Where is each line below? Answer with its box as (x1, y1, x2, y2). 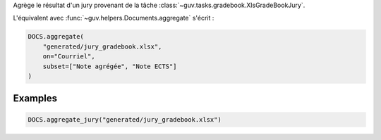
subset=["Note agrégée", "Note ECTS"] (42, 62, 177, 70)
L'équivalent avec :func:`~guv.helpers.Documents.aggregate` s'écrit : (13, 14, 214, 23)
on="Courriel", (42, 53, 95, 61)
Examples (13, 92, 58, 105)
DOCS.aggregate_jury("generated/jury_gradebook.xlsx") (28, 115, 222, 123)
